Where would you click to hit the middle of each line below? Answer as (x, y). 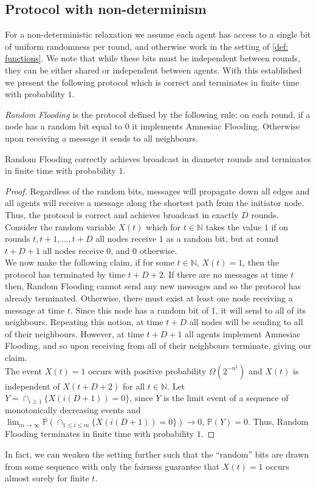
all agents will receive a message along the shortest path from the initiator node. (155, 203)
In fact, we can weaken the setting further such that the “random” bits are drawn (157, 454)
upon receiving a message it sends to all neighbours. (101, 138)
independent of (33, 386)
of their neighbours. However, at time (74, 333)
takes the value (234, 226)
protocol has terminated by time (65, 274)
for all (134, 386)
